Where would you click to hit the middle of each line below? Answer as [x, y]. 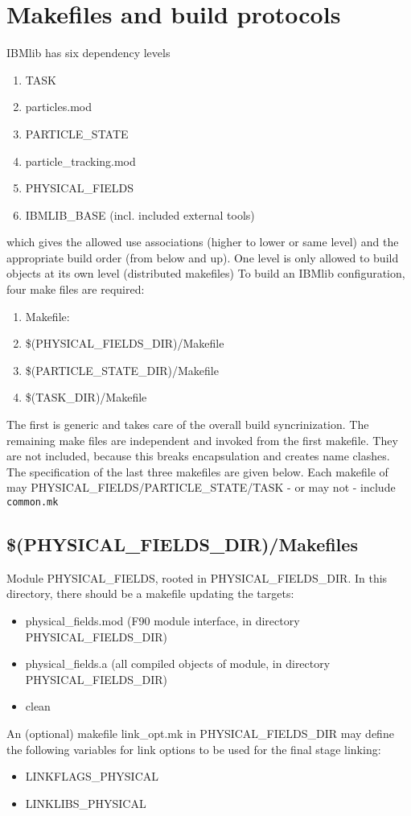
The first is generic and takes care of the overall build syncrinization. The [188, 424]
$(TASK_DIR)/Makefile [86, 397]
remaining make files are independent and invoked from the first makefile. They [202, 440]
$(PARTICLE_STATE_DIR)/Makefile [122, 370]
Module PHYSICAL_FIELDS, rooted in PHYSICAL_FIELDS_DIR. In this [197, 577]
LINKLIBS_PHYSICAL [86, 803]
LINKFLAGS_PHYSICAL [92, 776]
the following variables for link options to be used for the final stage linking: [194, 749]
